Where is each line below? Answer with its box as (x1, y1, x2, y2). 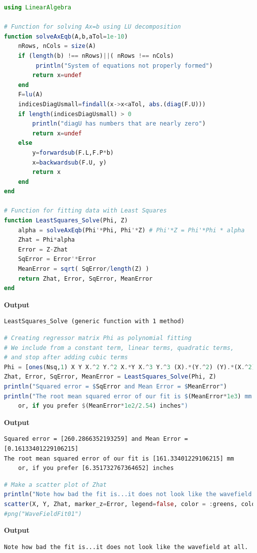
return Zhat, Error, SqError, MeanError (18, 275, 153, 282)
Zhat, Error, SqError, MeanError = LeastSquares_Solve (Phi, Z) (4, 373, 216, 381)
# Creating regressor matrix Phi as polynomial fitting (4, 335, 192, 341)
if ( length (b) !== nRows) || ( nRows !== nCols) (18, 52, 174, 59)
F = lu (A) (18, 91, 43, 98)
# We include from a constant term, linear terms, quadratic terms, (4, 344, 234, 351)
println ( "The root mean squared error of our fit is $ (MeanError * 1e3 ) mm (4, 392, 252, 400)
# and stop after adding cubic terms (4, 354, 128, 361)
